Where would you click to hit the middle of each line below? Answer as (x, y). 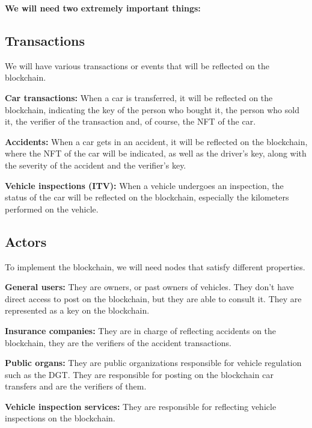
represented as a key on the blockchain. (77, 310)
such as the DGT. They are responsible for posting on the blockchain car (139, 374)
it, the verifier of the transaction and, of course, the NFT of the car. (130, 121)
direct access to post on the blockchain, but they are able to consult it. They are (153, 298)
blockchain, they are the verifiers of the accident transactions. (118, 342)
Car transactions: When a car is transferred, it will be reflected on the (139, 97)
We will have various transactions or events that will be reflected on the (137, 65)
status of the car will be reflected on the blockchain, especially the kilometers (147, 197)
